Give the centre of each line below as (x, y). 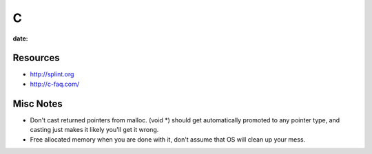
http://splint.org (52, 74)
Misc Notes (38, 103)
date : (20, 38)
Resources (36, 58)
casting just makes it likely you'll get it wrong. (94, 130)
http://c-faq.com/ (54, 84)
